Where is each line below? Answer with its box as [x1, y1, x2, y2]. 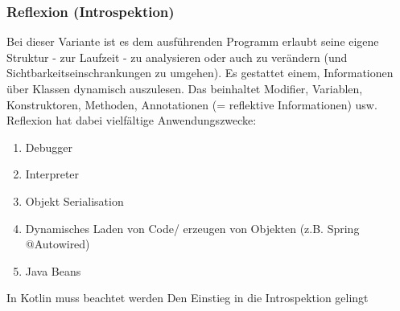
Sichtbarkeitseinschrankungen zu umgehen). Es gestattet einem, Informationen [6, 64, 394, 81]
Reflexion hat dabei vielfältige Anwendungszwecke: [6, 112, 257, 129]
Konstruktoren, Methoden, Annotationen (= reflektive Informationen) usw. [6, 96, 377, 113]
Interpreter [25, 166, 80, 182]
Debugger [25, 138, 72, 155]
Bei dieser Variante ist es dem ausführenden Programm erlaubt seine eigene [6, 33, 379, 50]
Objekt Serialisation [25, 192, 124, 209]
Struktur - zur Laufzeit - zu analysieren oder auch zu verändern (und [6, 48, 348, 65]
